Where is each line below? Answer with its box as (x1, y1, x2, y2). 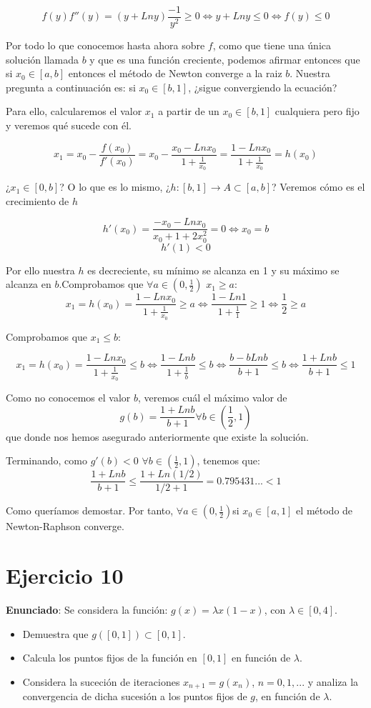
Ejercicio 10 (6, 561, 124, 590)
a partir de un (158, 104, 219, 119)
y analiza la (307, 674, 359, 689)
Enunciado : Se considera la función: (6, 602, 168, 617)
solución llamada (6, 51, 79, 66)
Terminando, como (6, 453, 87, 468)
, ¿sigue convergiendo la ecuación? (188, 79, 337, 94)
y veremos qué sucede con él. (6, 118, 132, 133)
